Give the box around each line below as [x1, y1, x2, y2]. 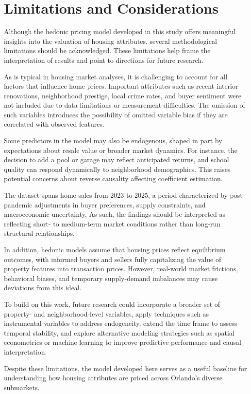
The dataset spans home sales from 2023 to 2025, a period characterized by [4, 190, 228, 200]
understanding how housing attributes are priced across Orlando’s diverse [4, 373, 223, 383]
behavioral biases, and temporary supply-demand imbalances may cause [4, 273, 218, 283]
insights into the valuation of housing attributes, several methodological [4, 36, 217, 46]
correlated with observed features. [4, 119, 104, 129]
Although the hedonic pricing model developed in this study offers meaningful [4, 26, 236, 37]
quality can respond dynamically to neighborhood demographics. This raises [4, 164, 231, 174]
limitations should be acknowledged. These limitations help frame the [4, 45, 211, 56]
